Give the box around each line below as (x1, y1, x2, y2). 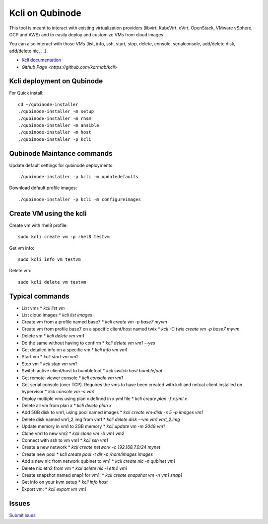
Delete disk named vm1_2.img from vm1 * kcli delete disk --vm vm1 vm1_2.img (21, 416, 181, 422)
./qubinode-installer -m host (18, 129, 92, 135)
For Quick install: (9, 90, 44, 96)
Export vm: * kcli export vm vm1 (21, 486, 86, 492)
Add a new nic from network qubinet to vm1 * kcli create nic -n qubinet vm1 (21, 458, 176, 464)
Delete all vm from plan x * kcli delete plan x (21, 403, 112, 409)
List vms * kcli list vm (21, 305, 65, 311)
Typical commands (9, 292, 69, 301)
